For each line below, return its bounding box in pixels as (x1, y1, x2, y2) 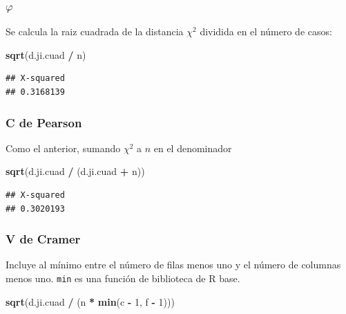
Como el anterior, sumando (6, 140, 121, 155)
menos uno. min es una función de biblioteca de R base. (6, 271, 240, 285)
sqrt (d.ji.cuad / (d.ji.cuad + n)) (6, 164, 145, 178)
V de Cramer (6, 230, 81, 248)
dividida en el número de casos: (200, 24, 332, 39)
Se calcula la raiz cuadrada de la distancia (6, 24, 184, 39)
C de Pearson (6, 113, 82, 131)
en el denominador (153, 140, 232, 155)
